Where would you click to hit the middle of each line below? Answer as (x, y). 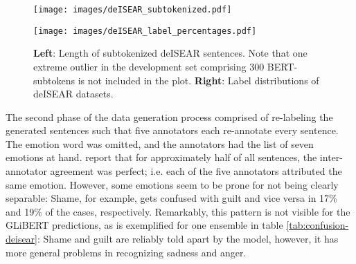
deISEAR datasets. (73, 94)
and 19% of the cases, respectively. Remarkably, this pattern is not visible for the (178, 211)
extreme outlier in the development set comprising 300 (149, 66)
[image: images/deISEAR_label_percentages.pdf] (145, 31)
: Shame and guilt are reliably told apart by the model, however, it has (188, 239)
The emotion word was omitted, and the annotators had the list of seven (160, 143)
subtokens (54, 80)
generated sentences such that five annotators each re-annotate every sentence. (172, 130)
